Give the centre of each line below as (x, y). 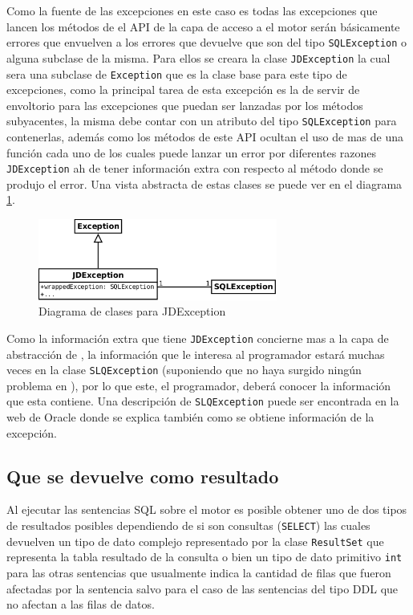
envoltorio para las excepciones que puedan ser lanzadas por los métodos (185, 105)
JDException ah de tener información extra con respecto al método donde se (195, 168)
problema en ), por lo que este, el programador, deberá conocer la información (199, 385)
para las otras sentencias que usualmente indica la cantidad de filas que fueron (199, 573)
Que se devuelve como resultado (143, 476)
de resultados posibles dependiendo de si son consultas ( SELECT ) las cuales (188, 525)
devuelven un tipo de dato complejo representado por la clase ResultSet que (195, 541)
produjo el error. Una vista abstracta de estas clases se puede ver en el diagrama (204, 183)
